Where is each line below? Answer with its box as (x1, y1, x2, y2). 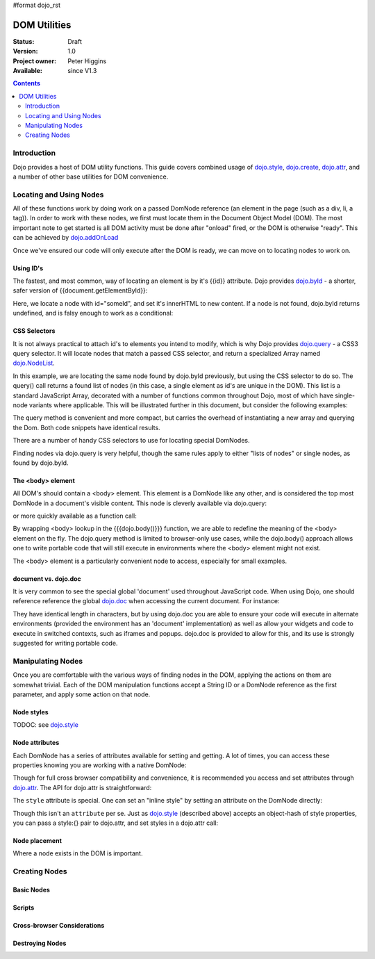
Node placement (12, 837, 62, 845)
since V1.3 (67, 67, 97, 75)
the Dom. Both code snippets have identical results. (12, 423, 160, 432)
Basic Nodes (12, 885, 50, 894)
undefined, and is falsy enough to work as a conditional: (12, 309, 174, 318)
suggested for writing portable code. (12, 639, 118, 647)
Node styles (12, 707, 49, 716)
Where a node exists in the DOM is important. (12, 849, 143, 858)
